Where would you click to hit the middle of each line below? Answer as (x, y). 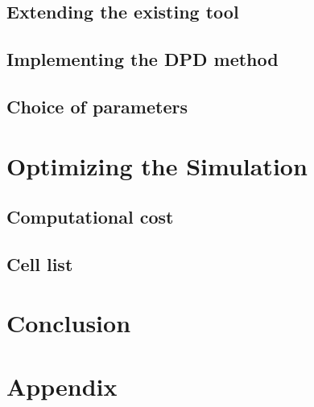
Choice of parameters (97, 106)
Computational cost (90, 217)
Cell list (40, 263)
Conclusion (69, 323)
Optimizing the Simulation (157, 165)
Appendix (62, 386)
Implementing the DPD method (143, 59)
